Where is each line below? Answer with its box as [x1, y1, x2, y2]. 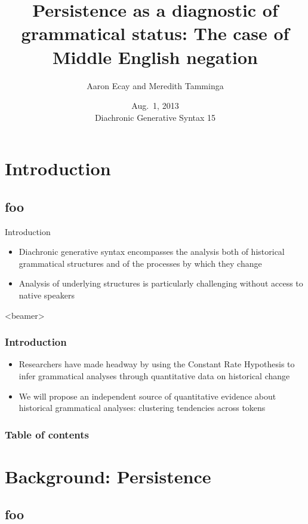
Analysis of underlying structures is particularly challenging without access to [19, 277, 303, 290]
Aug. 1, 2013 [131, 99, 179, 112]
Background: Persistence [5, 464, 211, 488]
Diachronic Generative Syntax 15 [94, 111, 216, 123]
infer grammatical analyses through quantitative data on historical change [19, 370, 290, 382]
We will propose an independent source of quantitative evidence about [19, 389, 276, 402]
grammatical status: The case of [21, 21, 289, 45]
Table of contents [5, 426, 89, 441]
